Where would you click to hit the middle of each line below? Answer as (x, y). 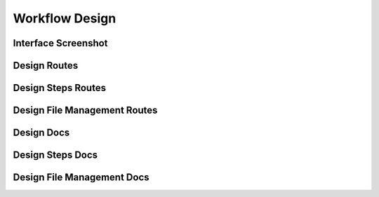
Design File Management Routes (85, 110)
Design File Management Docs (81, 178)
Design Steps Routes (60, 88)
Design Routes (46, 66)
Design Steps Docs (55, 155)
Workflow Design (65, 18)
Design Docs (41, 133)
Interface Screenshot (60, 43)
